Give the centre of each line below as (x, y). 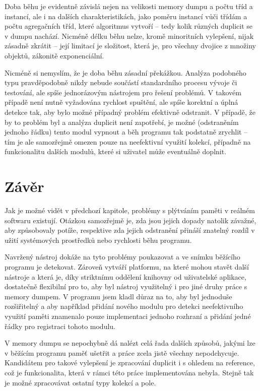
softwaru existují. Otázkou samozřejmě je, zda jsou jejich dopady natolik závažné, (131, 220)
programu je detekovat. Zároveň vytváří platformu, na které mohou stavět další (127, 267)
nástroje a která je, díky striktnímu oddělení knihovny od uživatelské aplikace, (125, 276)
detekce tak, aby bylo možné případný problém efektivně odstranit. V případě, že (130, 112)
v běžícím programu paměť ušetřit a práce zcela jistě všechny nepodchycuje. (122, 352)
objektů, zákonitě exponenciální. (54, 55)
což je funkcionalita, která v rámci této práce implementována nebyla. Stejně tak (129, 372)
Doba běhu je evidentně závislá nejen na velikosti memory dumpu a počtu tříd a (129, 6)
